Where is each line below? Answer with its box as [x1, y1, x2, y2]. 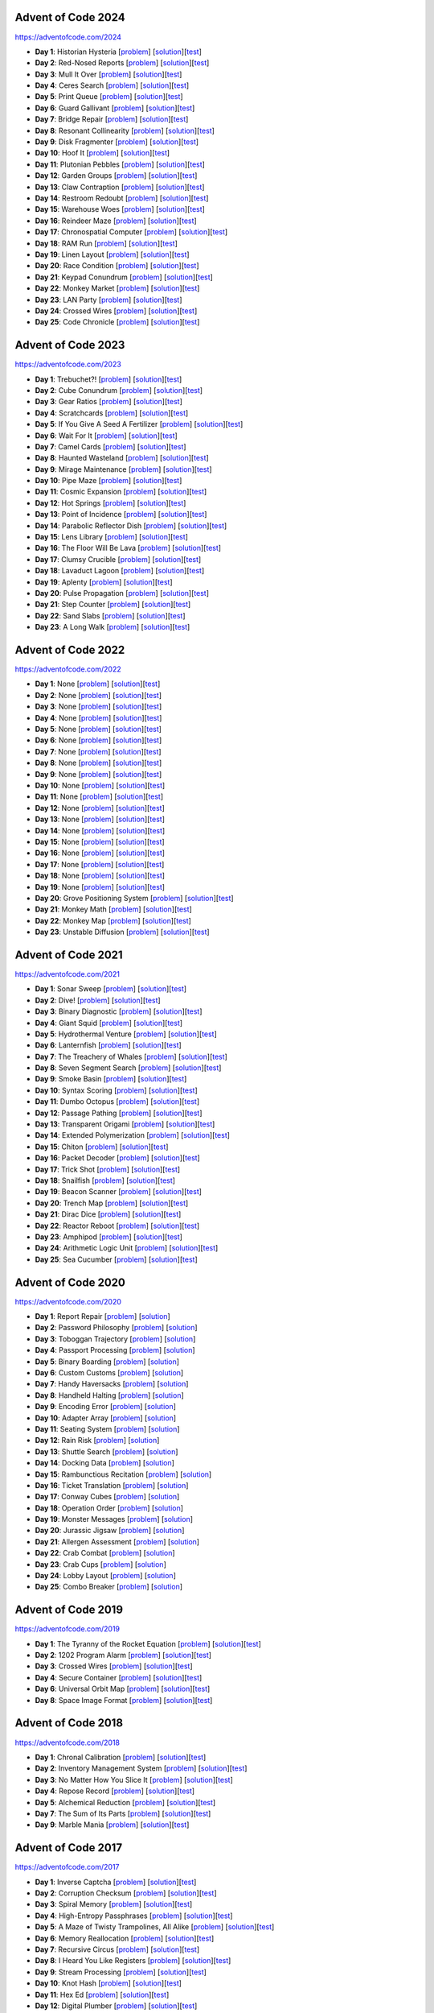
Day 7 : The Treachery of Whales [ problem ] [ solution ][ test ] [35, 1052, 228, 1061]
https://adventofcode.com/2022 [14, 664, 121, 674]
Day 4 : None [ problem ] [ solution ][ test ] [35, 713, 162, 722]
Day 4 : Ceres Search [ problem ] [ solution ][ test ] [35, 81, 190, 90]
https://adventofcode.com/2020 [14, 1296, 122, 1306]
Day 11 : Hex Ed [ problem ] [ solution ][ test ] [35, 1990, 170, 1999]
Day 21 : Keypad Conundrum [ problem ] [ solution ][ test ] [35, 272, 213, 282]
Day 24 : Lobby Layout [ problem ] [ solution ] [35, 1571, 176, 1581]
